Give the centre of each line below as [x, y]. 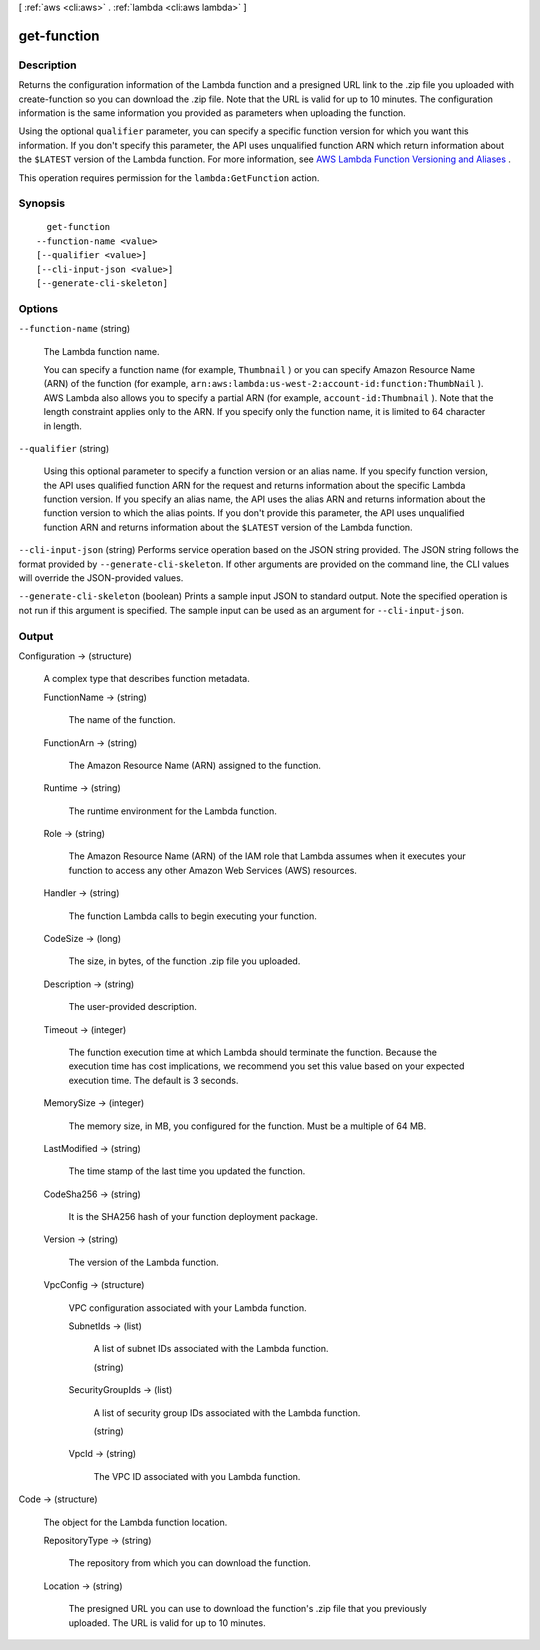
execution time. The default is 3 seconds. [153, 1080]
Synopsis [41, 203]
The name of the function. [122, 720]
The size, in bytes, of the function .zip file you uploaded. [184, 961]
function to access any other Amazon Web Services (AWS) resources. [212, 870]
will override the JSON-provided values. [101, 578]
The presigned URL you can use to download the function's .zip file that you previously [247, 1609]
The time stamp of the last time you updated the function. [187, 1171]
